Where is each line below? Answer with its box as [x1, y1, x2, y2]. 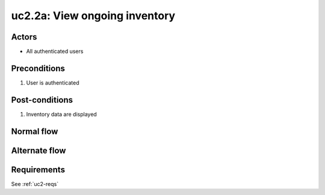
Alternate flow [11, 145, 66, 155]
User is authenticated [26, 79, 79, 86]
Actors [11, 32, 37, 42]
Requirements [11, 164, 66, 175]
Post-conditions [11, 95, 73, 105]
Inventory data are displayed [26, 110, 97, 118]
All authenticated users [26, 48, 84, 55]
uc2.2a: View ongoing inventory [11, 9, 176, 22]
